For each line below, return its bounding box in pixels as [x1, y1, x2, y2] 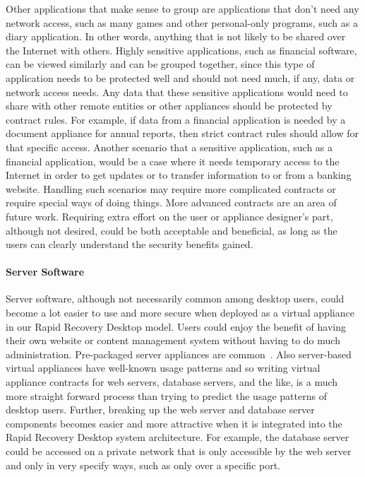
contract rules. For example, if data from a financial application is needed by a [6, 112, 346, 126]
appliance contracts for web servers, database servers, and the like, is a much [6, 375, 338, 389]
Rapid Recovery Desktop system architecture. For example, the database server [6, 430, 349, 444]
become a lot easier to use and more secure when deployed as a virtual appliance [6, 305, 354, 320]
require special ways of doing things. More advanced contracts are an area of [6, 195, 337, 210]
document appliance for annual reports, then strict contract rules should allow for [6, 126, 359, 141]
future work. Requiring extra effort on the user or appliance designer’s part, [6, 208, 333, 223]
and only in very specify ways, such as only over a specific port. [6, 457, 280, 472]
